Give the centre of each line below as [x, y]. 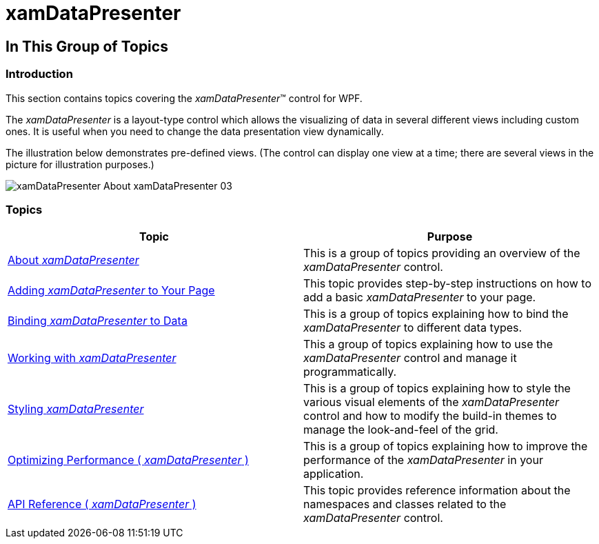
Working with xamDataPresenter [92, 358]
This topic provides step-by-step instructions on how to [448, 284]
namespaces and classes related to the [405, 504]
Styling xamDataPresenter [76, 409]
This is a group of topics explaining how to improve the [446, 446]
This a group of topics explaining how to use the [428, 344]
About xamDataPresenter [73, 260]
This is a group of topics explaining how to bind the [436, 314]
